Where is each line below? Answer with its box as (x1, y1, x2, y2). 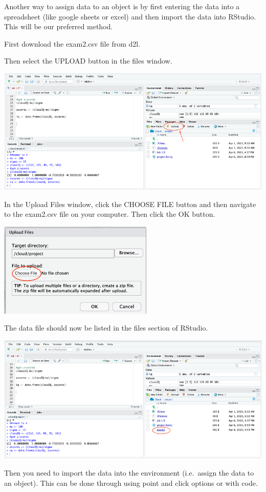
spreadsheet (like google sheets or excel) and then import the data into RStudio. (4, 11, 256, 22)
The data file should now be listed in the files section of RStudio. (4, 322, 208, 333)
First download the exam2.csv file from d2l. (4, 38, 141, 49)
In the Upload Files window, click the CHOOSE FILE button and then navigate (4, 198, 256, 209)
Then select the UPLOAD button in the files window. (4, 55, 172, 66)
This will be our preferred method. (4, 21, 113, 32)
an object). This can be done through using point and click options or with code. (4, 477, 258, 488)
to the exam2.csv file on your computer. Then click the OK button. (4, 209, 215, 219)
